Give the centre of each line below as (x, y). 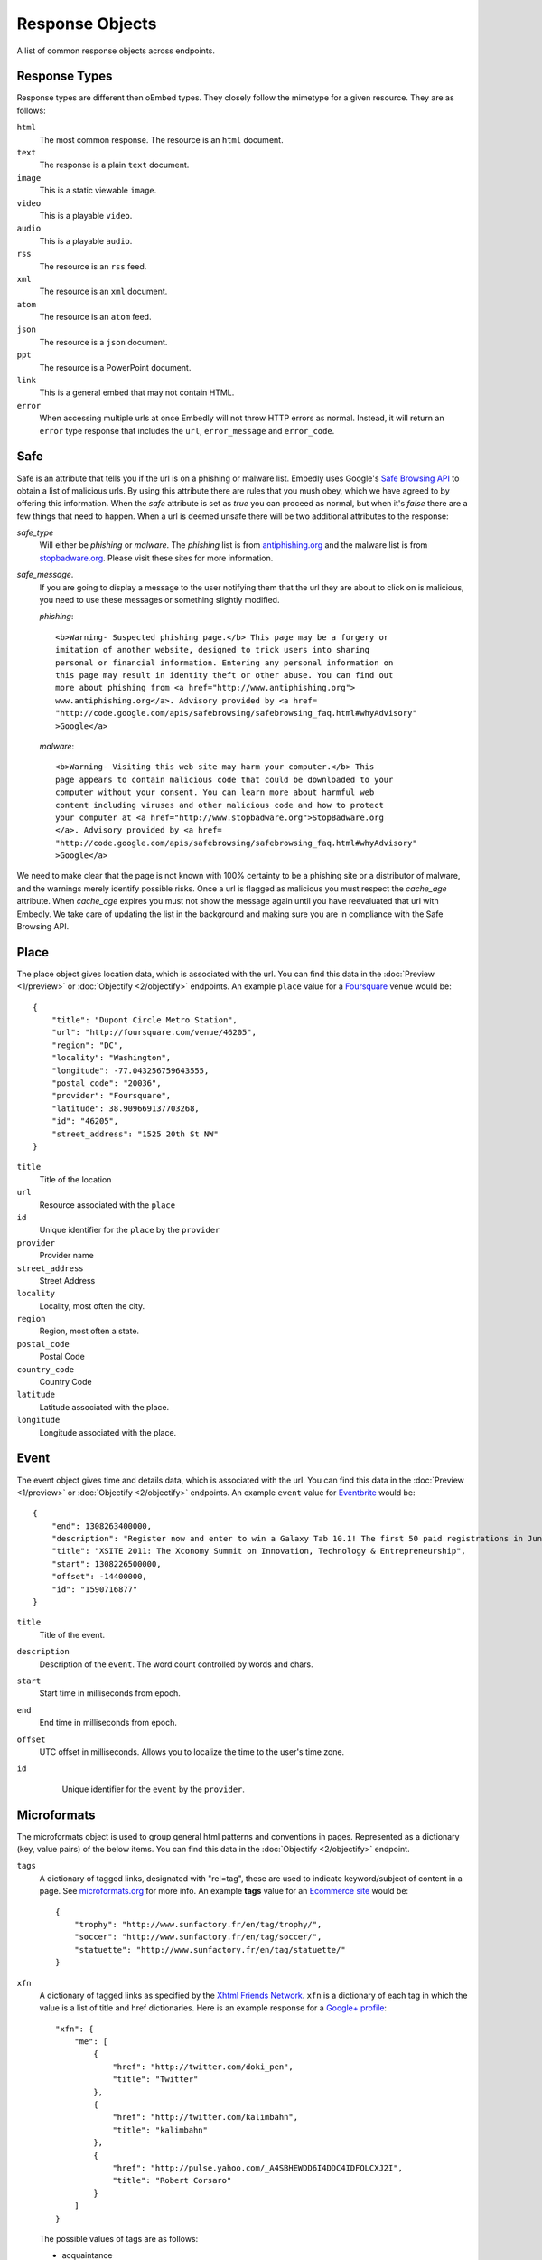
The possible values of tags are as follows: (119, 2238)
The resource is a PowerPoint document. (115, 367)
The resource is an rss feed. (93, 266)
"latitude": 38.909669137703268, (126, 1108)
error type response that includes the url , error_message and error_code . (187, 430)
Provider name (66, 1256)
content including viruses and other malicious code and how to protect (220, 805)
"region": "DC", (87, 1045)
